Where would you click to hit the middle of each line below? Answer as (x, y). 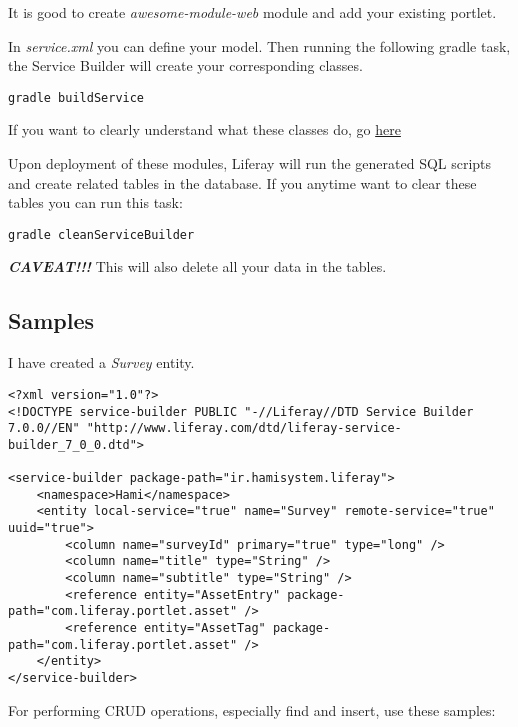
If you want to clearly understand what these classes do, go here (204, 129)
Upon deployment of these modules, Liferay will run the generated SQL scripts (250, 163)
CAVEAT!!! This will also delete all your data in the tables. (197, 266)
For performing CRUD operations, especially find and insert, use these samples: (252, 709)
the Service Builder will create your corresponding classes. (185, 65)
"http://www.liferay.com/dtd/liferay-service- (244, 428)
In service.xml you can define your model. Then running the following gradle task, (259, 45)
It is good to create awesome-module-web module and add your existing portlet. (252, 12)
